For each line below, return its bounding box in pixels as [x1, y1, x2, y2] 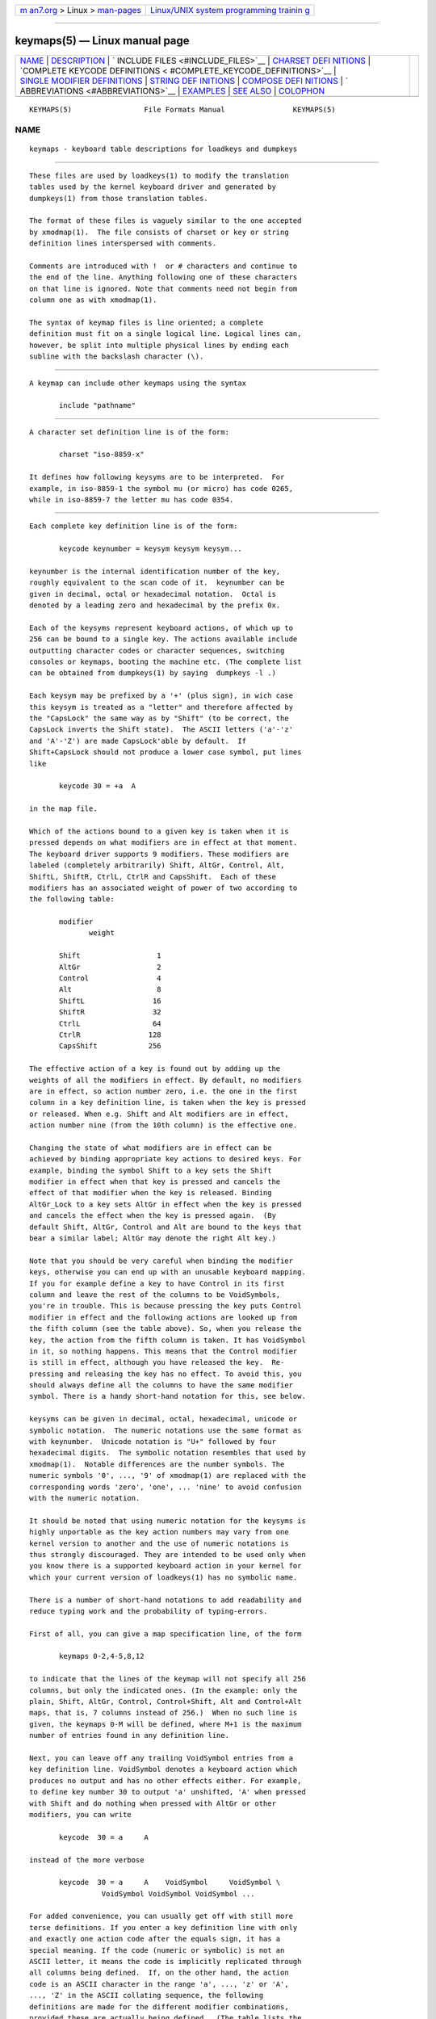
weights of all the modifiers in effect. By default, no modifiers [29, 1075, 302, 1085]
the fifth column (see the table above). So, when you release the [29, 1324, 302, 1333]
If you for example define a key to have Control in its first [29, 1278, 285, 1288]
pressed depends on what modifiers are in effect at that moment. [29, 838, 298, 847]
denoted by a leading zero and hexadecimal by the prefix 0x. [29, 601, 281, 610]
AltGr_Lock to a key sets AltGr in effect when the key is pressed [29, 1199, 302, 1209]
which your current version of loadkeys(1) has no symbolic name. [29, 1572, 298, 1582]
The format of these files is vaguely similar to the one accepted [29, 216, 302, 225]
